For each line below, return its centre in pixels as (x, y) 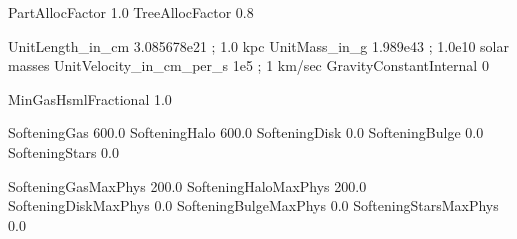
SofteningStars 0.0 (63, 151)
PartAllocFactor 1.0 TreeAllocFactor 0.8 (131, 12)
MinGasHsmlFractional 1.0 (90, 98)
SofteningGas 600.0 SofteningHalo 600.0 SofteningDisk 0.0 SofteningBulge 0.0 (246, 132)
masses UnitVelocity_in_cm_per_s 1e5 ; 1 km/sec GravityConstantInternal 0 (248, 65)
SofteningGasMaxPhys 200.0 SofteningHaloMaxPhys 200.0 (187, 185)
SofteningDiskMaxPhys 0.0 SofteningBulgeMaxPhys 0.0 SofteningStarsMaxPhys (253, 205)
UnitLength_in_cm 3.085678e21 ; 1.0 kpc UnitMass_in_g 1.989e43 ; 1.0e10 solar (258, 45)
